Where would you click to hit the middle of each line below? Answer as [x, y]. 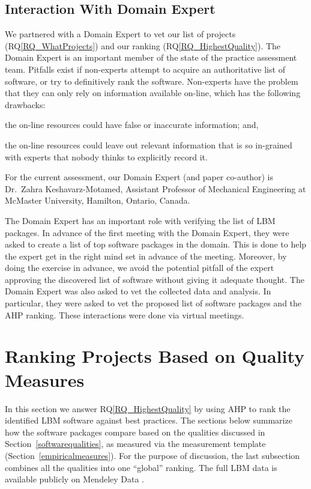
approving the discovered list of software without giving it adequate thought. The [155, 279]
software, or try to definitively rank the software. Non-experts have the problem [152, 81]
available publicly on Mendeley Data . [75, 479]
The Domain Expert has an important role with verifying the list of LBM [140, 220]
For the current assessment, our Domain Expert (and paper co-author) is [139, 177]
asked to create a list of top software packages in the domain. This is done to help [156, 244]
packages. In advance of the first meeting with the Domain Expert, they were [147, 232]
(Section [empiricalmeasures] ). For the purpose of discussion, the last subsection [152, 455]
